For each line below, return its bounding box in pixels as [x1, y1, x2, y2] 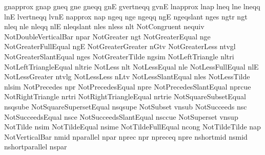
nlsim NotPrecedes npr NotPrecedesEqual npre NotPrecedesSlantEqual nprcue [4, 81, 251, 92]
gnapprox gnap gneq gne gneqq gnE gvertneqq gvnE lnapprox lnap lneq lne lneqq [4, 1, 260, 11]
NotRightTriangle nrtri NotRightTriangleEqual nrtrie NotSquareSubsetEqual [4, 91, 246, 102]
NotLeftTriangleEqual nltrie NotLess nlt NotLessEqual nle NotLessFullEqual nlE [4, 61, 259, 72]
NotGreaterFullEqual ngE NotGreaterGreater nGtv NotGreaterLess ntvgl [4, 41, 236, 52]
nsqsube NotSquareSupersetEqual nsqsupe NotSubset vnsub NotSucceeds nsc [4, 101, 247, 112]
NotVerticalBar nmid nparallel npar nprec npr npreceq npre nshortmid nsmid [4, 131, 248, 142]
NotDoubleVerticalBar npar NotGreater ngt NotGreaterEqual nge [4, 31, 211, 41]
